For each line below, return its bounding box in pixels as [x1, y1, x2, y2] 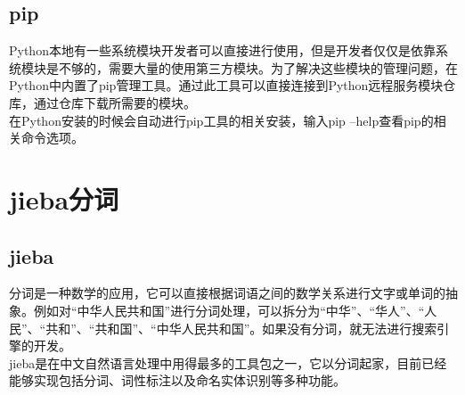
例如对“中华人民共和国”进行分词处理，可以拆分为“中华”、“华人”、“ [33, 300, 425, 319]
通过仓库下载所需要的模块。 [33, 93, 196, 111]
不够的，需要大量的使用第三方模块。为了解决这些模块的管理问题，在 [58, 58, 458, 77]
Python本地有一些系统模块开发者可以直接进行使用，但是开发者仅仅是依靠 [9, 41, 436, 60]
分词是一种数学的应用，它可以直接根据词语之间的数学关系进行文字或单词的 [9, 284, 445, 302]
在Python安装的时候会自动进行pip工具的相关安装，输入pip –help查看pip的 [9, 111, 434, 129]
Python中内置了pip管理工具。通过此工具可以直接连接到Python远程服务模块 [9, 76, 444, 95]
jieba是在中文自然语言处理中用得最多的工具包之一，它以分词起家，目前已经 [9, 353, 447, 372]
